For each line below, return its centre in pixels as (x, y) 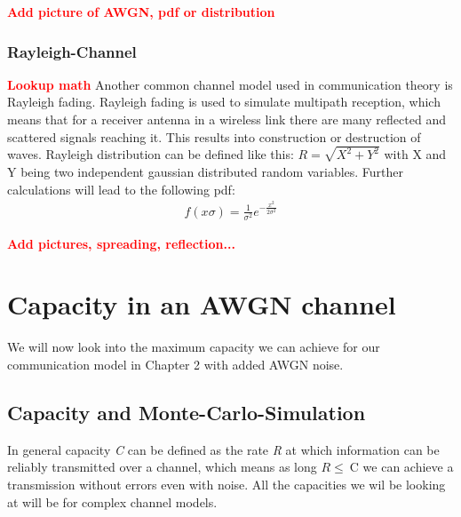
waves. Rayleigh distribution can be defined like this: (151, 154)
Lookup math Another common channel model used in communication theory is (230, 84)
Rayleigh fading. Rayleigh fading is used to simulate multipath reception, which (224, 102)
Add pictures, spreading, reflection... (121, 243)
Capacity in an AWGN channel (202, 304)
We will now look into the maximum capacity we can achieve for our (194, 347)
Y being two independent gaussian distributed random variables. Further (206, 172)
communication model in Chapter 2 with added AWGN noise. (175, 365)
